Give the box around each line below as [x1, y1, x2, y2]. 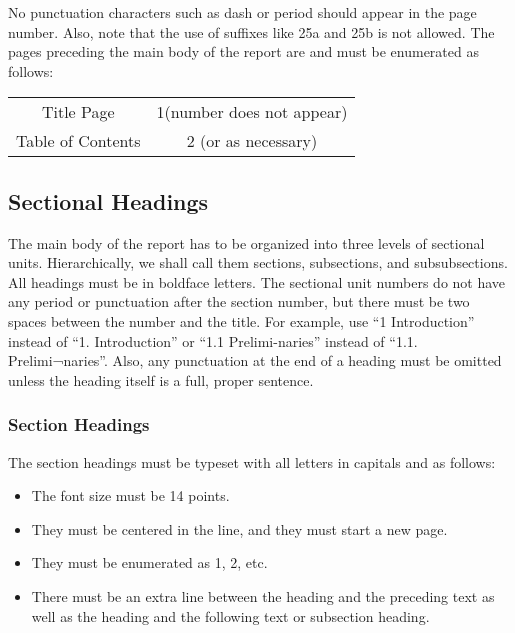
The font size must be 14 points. [31, 485, 230, 506]
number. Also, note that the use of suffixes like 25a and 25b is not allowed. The [8, 21, 495, 42]
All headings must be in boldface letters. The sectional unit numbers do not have [8, 271, 506, 292]
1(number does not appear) [156, 100, 348, 124]
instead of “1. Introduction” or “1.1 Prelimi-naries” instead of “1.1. [8, 330, 418, 351]
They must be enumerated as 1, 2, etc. [31, 552, 268, 573]
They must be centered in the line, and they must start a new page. [31, 518, 448, 539]
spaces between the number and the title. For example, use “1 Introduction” [8, 310, 475, 331]
